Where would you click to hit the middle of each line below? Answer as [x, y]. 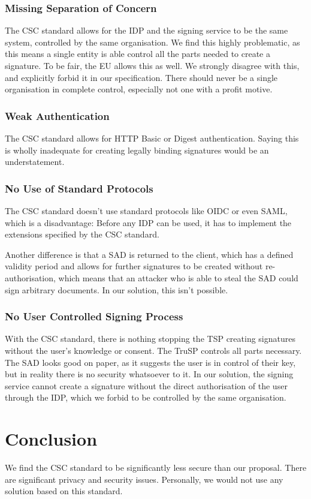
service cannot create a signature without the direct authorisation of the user [146, 385]
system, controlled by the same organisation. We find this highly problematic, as [153, 42]
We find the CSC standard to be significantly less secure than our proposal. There [156, 468]
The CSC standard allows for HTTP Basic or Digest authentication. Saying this [152, 138]
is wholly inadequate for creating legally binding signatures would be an [137, 150]
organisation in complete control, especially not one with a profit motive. [139, 89]
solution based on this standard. [64, 491]
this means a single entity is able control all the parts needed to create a [138, 54]
